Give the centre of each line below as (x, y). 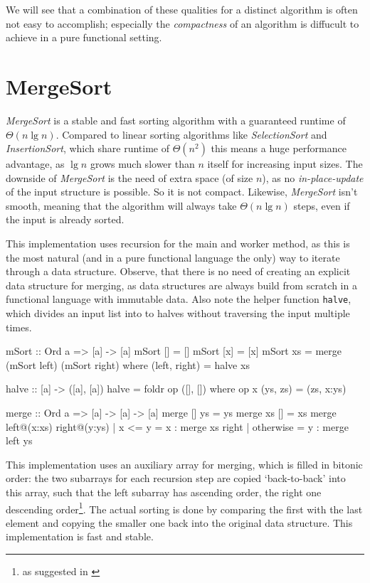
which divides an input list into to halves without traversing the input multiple (178, 313)
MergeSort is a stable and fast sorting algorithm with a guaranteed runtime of (176, 120)
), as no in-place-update (313, 177)
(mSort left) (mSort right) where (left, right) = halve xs (128, 364)
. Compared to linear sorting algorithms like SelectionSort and (191, 134)
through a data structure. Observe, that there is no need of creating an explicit (178, 271)
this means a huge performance (279, 148)
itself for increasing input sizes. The (285, 164)
